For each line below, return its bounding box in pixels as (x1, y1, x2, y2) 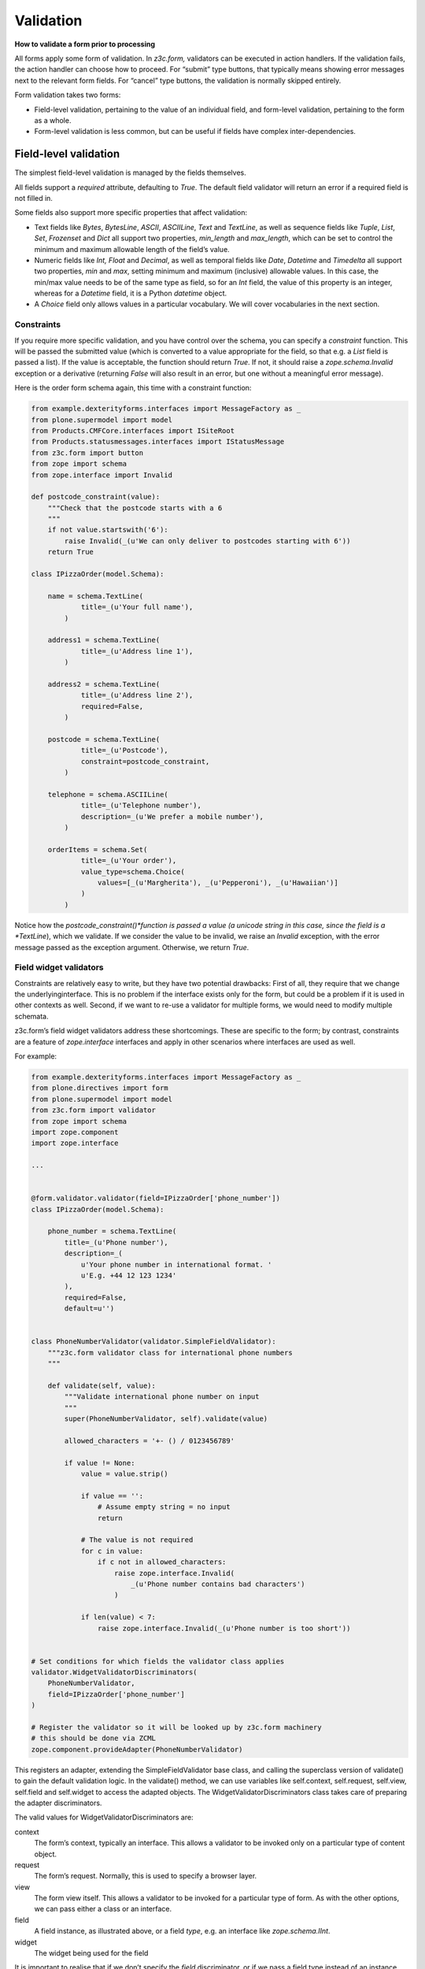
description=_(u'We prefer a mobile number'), (80, 812, 264, 821)
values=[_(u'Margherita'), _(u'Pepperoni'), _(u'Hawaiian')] (97, 878, 338, 887)
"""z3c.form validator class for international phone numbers (47, 1348, 293, 1357)
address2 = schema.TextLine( (47, 680, 161, 688)
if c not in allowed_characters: (97, 1558, 227, 1567)
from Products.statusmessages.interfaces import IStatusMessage (31, 437, 285, 447)
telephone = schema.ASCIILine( (47, 790, 168, 799)
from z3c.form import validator (31, 1106, 157, 1114)
